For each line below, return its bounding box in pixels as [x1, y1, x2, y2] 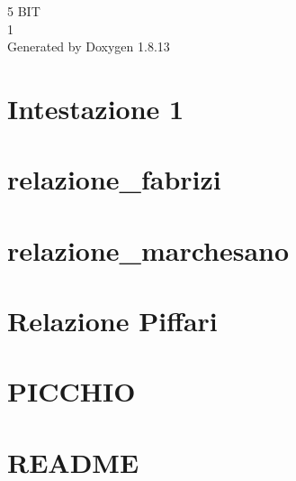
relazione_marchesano [7, 231, 290, 268]
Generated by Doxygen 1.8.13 [7, 37, 170, 56]
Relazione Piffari [7, 302, 218, 339]
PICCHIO [7, 373, 136, 410]
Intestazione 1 [7, 89, 184, 126]
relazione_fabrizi [7, 161, 221, 198]
